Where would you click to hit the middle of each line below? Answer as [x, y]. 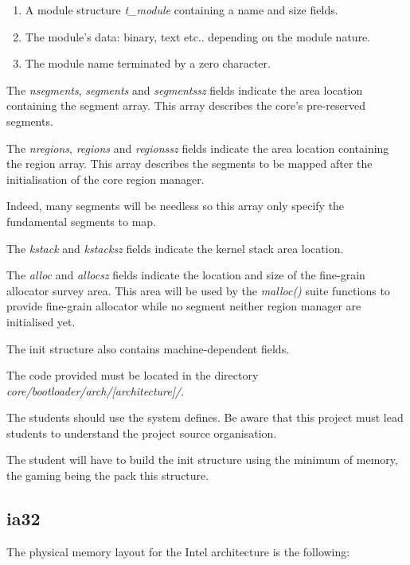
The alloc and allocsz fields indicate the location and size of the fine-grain [186, 275]
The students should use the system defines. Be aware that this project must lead [205, 417]
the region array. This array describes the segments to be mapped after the [189, 164]
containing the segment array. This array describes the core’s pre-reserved [186, 105]
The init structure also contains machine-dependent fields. [148, 348]
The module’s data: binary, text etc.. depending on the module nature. [198, 36]
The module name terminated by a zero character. [148, 63]
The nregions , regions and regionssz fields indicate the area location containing [198, 148]
